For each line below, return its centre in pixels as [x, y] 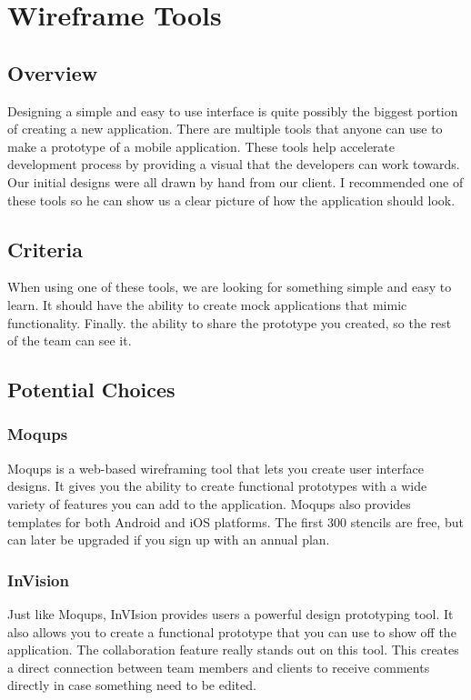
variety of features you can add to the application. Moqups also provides [209, 503]
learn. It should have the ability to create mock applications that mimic [207, 304]
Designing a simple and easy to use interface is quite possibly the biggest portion [233, 110]
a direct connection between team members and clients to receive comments [219, 667]
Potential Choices [91, 390]
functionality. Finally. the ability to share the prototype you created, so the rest [230, 322]
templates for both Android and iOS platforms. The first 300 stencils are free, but [235, 521]
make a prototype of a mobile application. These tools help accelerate [201, 146]
